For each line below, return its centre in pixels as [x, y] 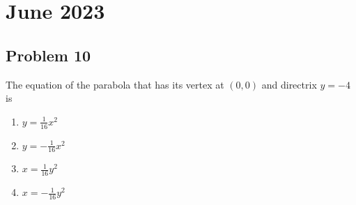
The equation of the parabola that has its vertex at [115, 84]
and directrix [289, 84]
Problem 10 [48, 55]
